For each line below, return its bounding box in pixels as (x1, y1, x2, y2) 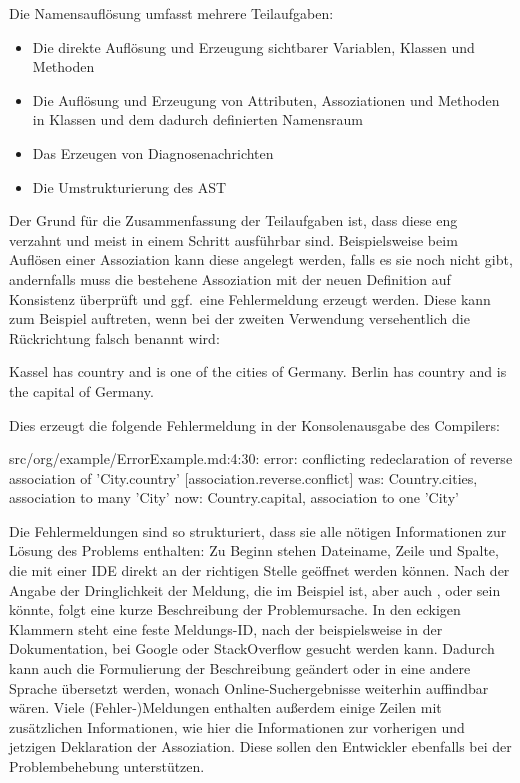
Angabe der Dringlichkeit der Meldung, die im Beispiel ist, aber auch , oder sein (9, 579, 501, 600)
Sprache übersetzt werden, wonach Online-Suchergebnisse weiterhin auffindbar (9, 677, 489, 698)
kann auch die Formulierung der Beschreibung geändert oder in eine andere (9, 658, 471, 679)
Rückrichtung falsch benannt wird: (9, 327, 220, 348)
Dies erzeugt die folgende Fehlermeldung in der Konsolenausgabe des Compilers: (9, 414, 500, 435)
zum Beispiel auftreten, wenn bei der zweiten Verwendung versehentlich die (9, 308, 470, 329)
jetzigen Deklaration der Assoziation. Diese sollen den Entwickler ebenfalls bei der (9, 736, 512, 757)
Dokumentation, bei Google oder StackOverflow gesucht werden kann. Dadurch (9, 638, 495, 659)
